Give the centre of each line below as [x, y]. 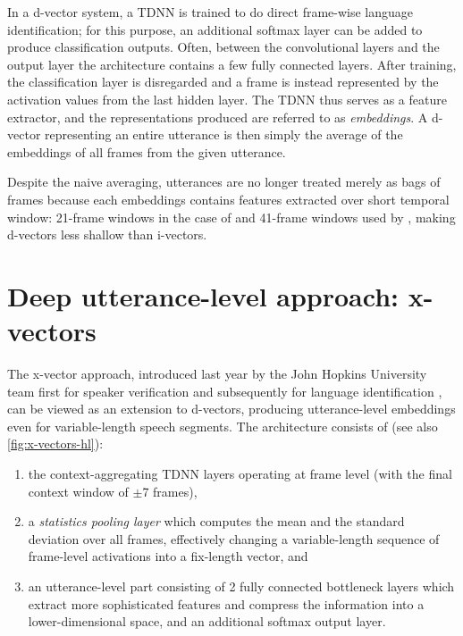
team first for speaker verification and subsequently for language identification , [225, 391]
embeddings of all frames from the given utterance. [147, 151]
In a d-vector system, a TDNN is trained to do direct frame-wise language [210, 12]
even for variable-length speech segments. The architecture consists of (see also [223, 426]
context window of [78, 491]
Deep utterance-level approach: [203, 295]
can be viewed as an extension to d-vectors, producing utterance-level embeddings [231, 409]
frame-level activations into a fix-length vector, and [168, 556]
